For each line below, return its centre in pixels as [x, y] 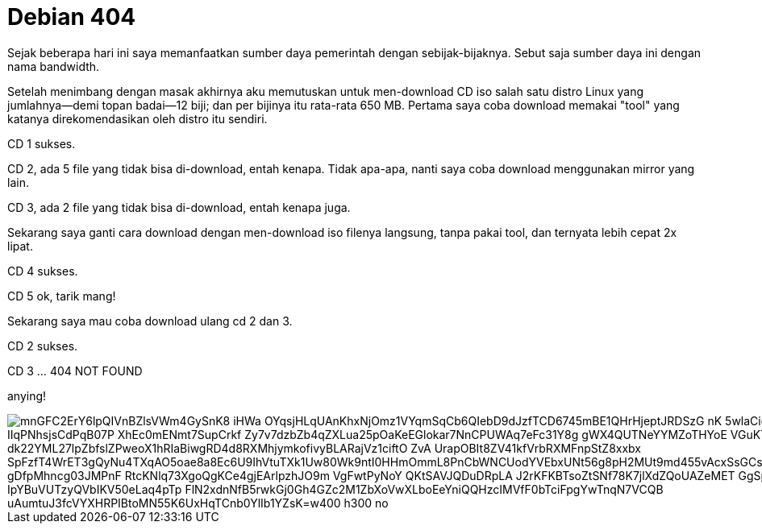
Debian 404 [72, 17]
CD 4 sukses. [43, 271]
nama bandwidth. [54, 66]
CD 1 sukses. [42, 143]
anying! [27, 395]
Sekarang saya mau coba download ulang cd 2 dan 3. [150, 321]
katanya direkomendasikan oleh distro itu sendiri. [137, 118]
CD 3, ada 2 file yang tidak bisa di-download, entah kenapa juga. [179, 207]
